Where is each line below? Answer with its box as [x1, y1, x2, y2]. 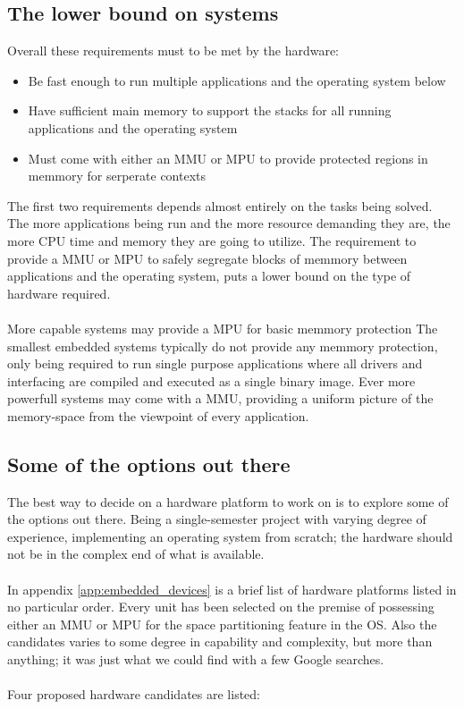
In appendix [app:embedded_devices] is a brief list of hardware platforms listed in [7, 579, 457, 598]
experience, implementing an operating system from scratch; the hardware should [7, 527, 453, 545]
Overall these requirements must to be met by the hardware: [7, 41, 339, 60]
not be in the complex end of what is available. [7, 544, 265, 563]
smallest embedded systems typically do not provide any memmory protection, [7, 336, 438, 355]
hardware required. [7, 283, 111, 302]
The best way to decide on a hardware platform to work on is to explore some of [7, 492, 449, 511]
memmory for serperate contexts [28, 166, 207, 185]
